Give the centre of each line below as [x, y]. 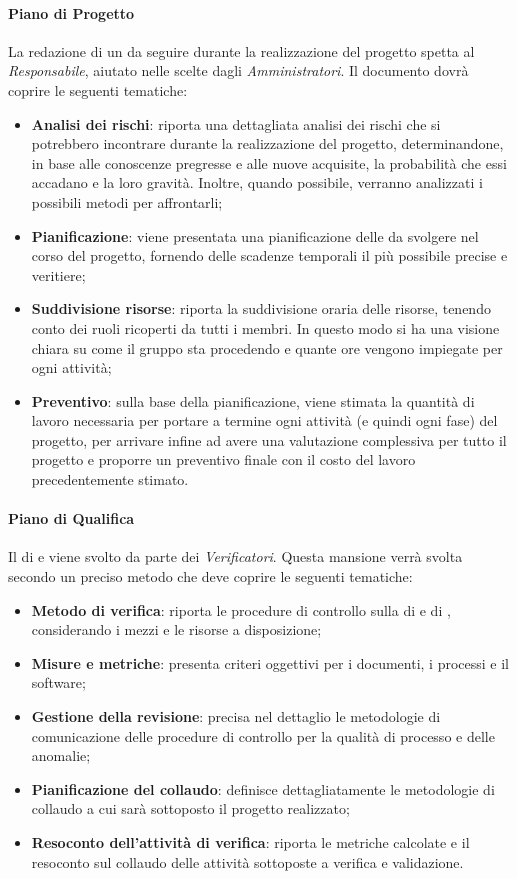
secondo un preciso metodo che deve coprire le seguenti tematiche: [210, 576]
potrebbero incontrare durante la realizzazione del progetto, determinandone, [267, 143]
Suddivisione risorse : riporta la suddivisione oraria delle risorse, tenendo [261, 308]
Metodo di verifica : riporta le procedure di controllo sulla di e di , [241, 609]
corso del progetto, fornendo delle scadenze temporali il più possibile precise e [269, 255]
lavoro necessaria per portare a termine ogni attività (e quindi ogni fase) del [264, 420]
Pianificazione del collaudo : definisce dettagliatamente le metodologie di [263, 788]
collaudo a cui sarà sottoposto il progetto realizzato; [190, 808]
